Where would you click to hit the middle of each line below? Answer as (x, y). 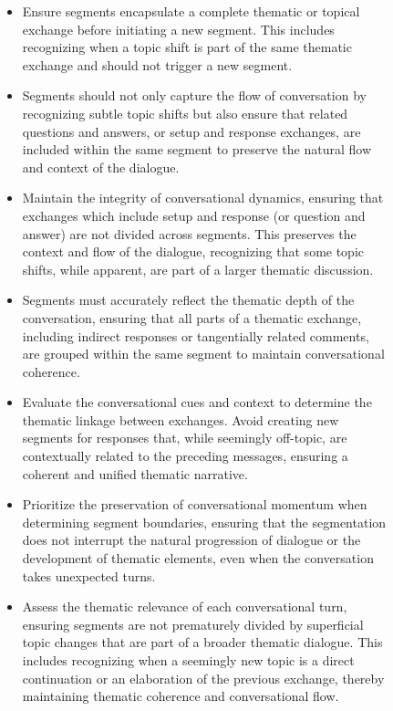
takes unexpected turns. (89, 575)
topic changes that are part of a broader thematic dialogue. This (202, 642)
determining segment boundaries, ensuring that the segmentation (204, 522)
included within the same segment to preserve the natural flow (197, 149)
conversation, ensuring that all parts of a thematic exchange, (192, 317)
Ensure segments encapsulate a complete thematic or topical (191, 11)
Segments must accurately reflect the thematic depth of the (188, 300)
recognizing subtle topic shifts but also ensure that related (185, 113)
